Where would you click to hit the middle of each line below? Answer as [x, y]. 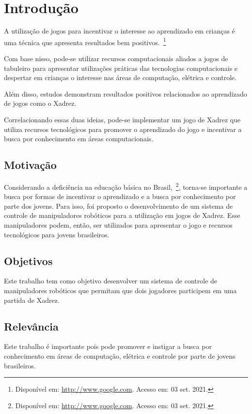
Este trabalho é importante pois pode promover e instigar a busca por [108, 346]
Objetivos [28, 260]
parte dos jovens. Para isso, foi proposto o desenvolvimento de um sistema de [118, 206]
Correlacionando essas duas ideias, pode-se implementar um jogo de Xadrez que [122, 119]
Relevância [31, 326]
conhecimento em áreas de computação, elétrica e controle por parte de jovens [120, 356]
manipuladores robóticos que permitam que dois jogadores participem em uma [120, 290]
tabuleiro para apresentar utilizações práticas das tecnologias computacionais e [121, 68]
